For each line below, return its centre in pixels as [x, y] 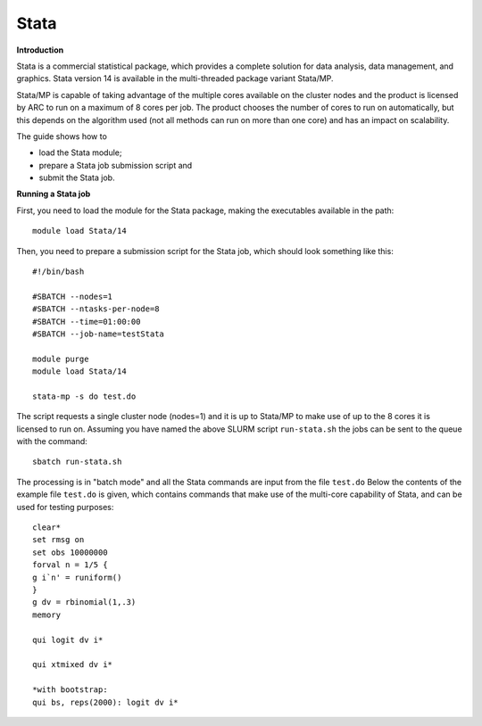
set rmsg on [58, 540]
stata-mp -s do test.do [84, 396]
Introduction [40, 50]
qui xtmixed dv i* [73, 665]
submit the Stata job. [77, 177]
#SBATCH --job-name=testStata [99, 334]
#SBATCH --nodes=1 [73, 296]
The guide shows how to [62, 136]
